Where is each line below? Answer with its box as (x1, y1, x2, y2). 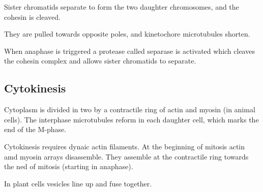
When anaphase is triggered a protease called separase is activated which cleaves (4, 45, 255, 56)
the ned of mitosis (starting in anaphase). (4, 161, 133, 172)
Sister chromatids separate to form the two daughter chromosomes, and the (4, 2, 239, 12)
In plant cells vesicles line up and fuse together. (4, 178, 152, 188)
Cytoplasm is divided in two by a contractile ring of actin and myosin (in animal (4, 104, 255, 115)
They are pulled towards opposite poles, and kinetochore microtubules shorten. (4, 28, 250, 39)
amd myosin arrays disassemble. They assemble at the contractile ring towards (4, 151, 249, 162)
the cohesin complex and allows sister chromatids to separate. (4, 55, 196, 66)
